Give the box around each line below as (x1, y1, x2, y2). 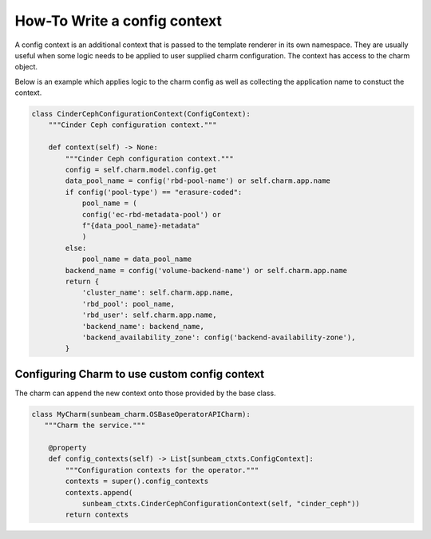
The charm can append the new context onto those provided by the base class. (14, 388, 276, 398)
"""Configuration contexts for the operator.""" (65, 466, 259, 474)
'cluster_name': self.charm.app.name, (81, 288, 235, 297)
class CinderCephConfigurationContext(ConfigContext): (31, 109, 251, 119)
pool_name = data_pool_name (81, 255, 192, 264)
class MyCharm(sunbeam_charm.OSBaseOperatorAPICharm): (31, 410, 251, 418)
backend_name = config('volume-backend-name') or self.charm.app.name (65, 266, 347, 275)
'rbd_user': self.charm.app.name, (81, 311, 217, 319)
